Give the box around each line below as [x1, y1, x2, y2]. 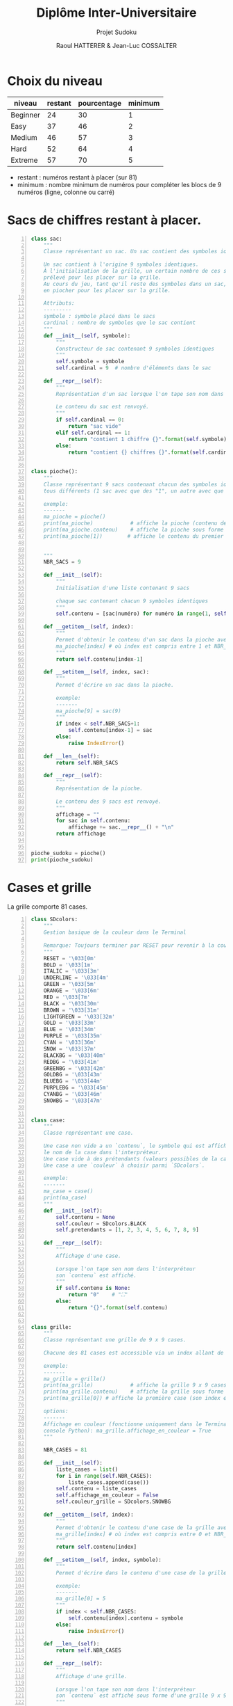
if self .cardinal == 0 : [55, 416, 125, 424]
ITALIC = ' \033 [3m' [43, 968, 100, 975]
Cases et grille [7, 879, 92, 895]
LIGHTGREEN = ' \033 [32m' [43, 1013, 116, 1020]
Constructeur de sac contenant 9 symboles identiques [55, 345, 215, 352]
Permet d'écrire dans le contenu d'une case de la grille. [55, 1569, 230, 1577]
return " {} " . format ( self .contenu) [68, 1304, 169, 1311]
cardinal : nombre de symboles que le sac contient [43, 319, 196, 326]
